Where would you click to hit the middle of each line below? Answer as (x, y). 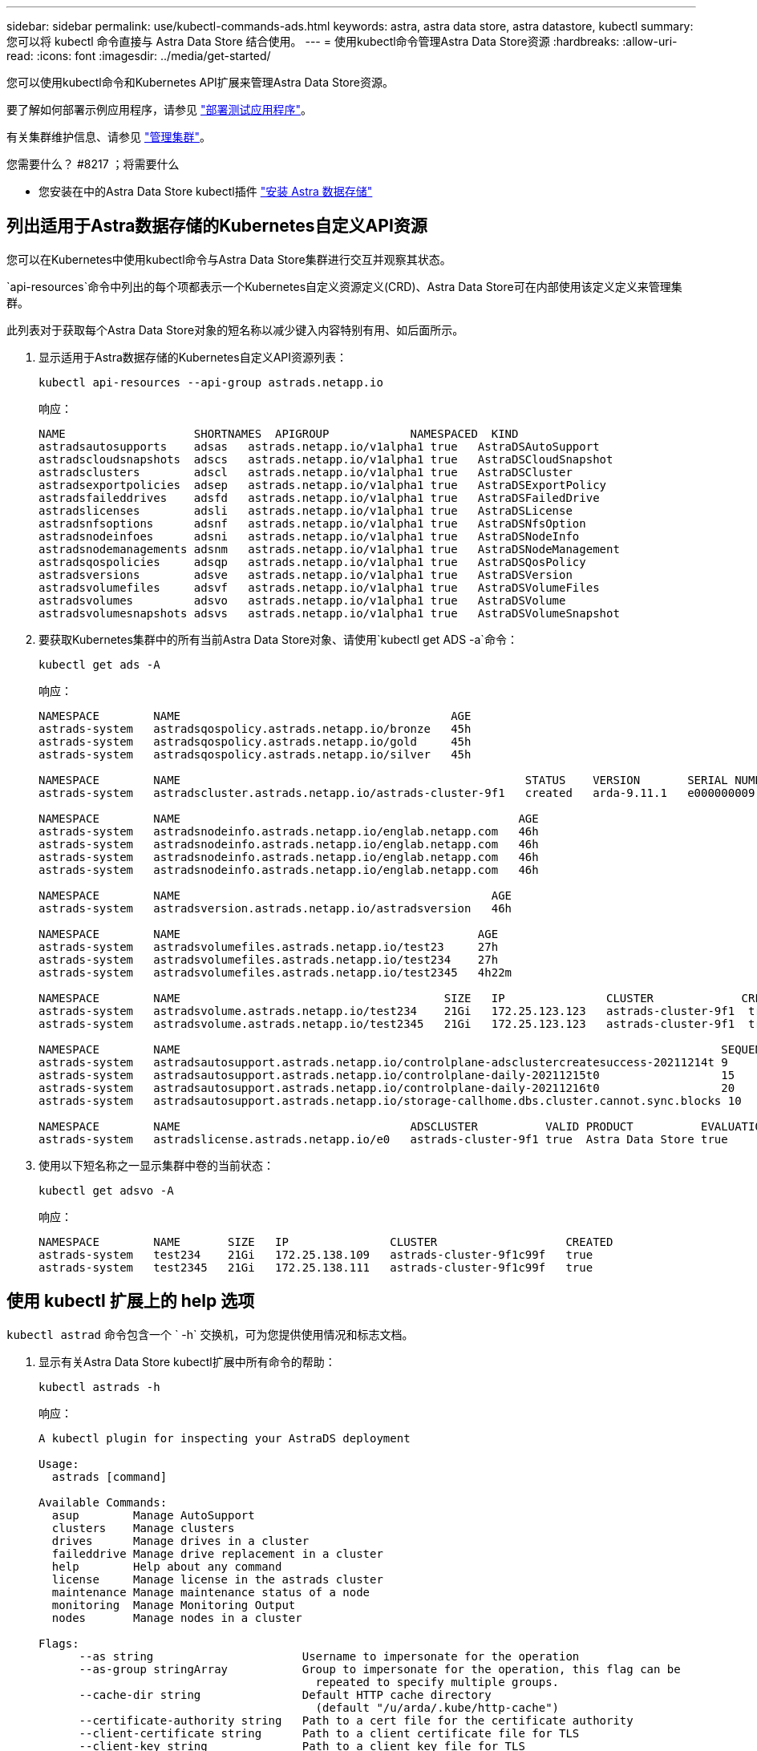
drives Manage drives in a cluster (180, 1541)
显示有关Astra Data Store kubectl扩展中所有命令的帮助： (187, 1361)
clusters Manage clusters (143, 1528)
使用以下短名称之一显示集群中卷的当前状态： (156, 1165)
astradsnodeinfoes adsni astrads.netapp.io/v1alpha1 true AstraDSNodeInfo (309, 536)
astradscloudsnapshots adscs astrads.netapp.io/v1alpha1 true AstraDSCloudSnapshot (326, 459)
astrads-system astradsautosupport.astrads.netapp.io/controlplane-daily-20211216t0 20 (387, 1088)
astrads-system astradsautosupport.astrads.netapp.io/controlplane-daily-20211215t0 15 (387, 1075)
